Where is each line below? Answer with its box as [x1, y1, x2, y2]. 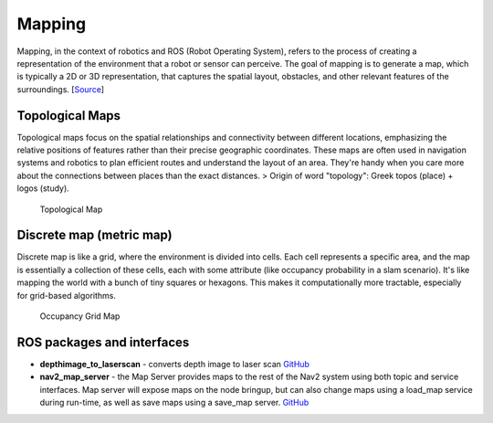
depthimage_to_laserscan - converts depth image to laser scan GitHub [39, 358, 310, 369]
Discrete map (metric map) [16, 227, 173, 243]
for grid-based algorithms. [16, 290, 116, 301]
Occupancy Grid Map [39, 311, 121, 322]
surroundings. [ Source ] [16, 83, 105, 95]
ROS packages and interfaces [16, 334, 190, 350]
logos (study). [16, 183, 70, 194]
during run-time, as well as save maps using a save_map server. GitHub [39, 397, 309, 408]
